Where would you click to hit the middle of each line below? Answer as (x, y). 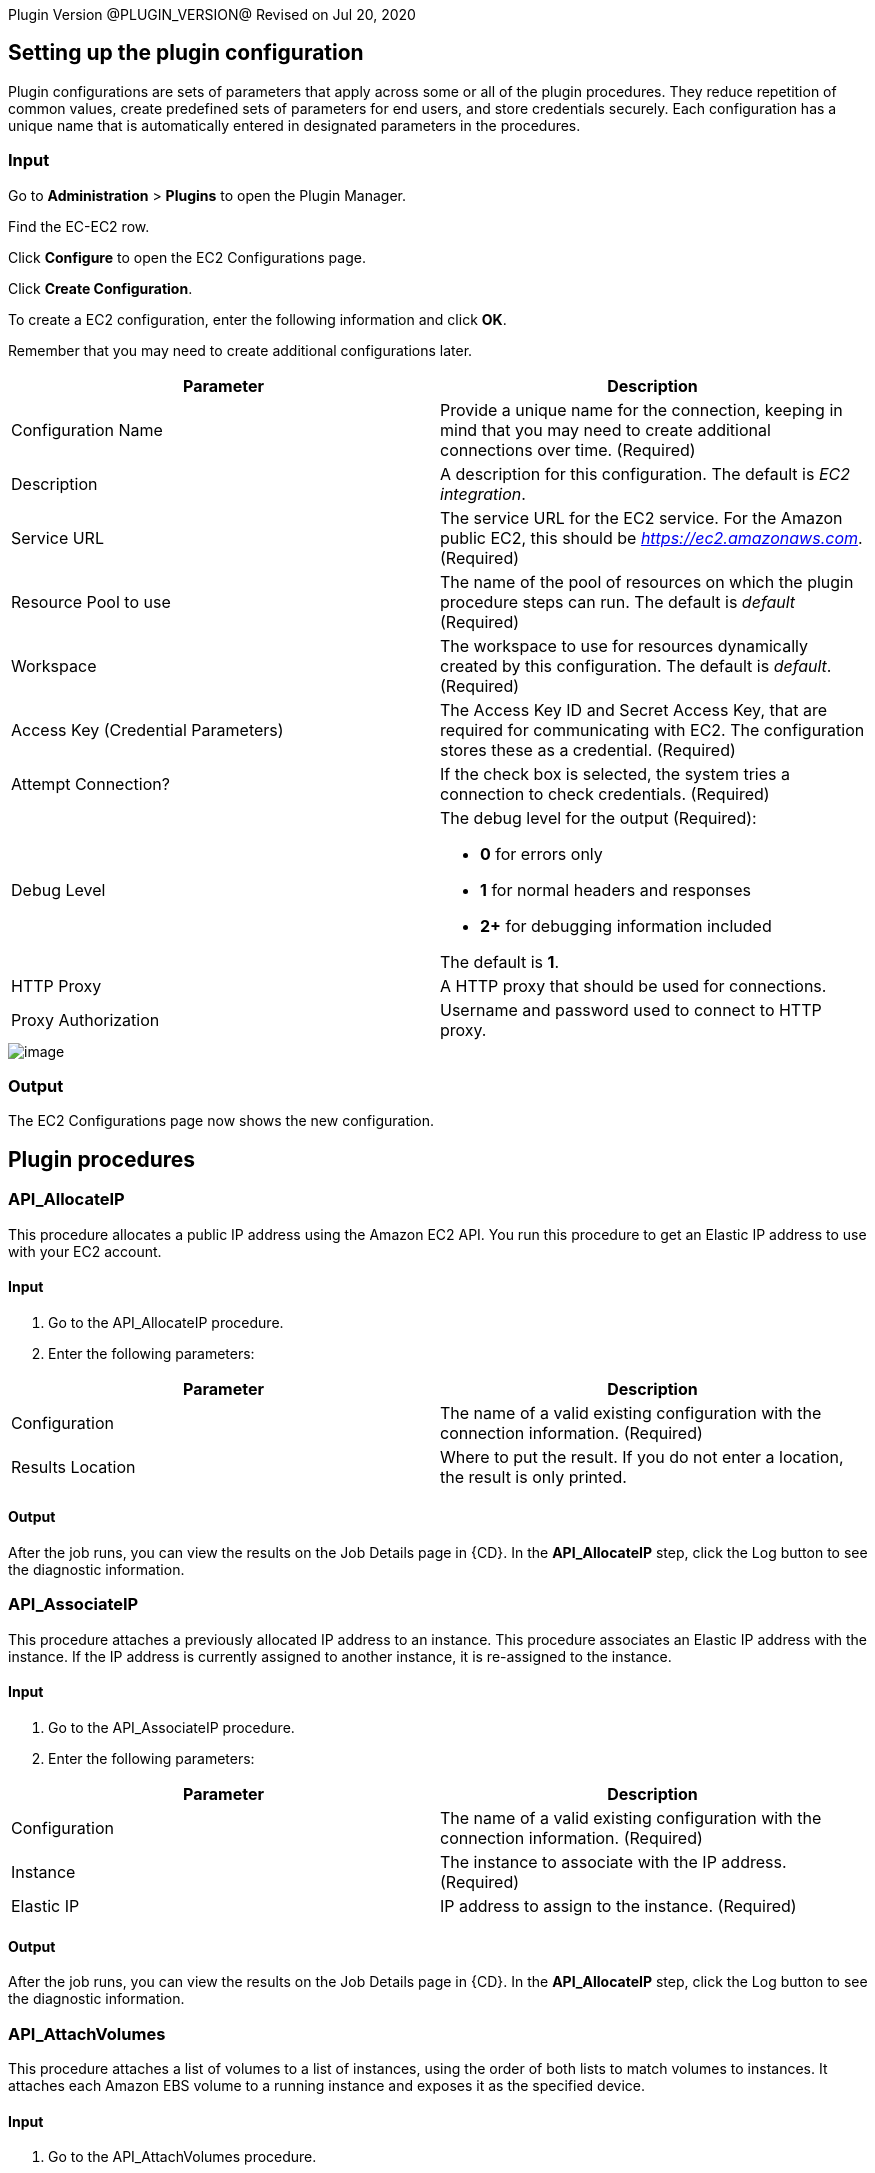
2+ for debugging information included (626, 925)
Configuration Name (87, 429)
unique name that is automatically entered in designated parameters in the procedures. (294, 125)
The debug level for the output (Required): (598, 817)
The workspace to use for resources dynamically (624, 645)
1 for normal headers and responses (616, 889)
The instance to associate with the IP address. (613, 1861)
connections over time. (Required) (568, 449)
